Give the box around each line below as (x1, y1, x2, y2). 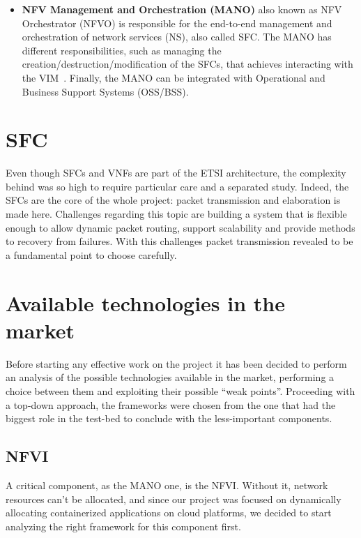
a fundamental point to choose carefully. (6, 247, 177, 262)
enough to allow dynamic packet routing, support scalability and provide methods (6, 220, 355, 234)
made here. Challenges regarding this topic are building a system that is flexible (6, 207, 347, 221)
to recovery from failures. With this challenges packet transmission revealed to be (6, 234, 353, 248)
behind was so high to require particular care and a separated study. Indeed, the (6, 179, 349, 193)
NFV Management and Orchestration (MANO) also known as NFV (22, 2, 342, 16)
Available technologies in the (6, 288, 285, 317)
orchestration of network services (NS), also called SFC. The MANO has (22, 29, 332, 44)
